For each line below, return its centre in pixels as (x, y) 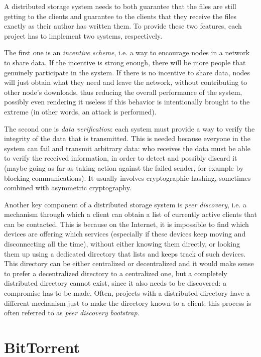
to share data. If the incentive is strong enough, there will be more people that (125, 62)
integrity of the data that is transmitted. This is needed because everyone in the (127, 138)
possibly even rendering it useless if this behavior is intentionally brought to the (127, 102)
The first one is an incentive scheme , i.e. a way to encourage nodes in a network (127, 52)
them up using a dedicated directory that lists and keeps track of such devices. (125, 253)
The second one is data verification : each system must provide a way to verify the (129, 128)
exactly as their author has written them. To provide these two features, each (123, 26)
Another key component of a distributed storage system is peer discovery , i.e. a (125, 204)
